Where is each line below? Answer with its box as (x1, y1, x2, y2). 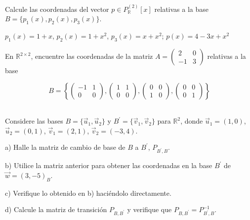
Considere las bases (5, 116, 63, 126)
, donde (180, 116, 203, 126)
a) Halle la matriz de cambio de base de (5, 142, 125, 152)
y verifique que (127, 204, 172, 215)
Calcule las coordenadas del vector (5, 3, 109, 14)
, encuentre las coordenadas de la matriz (31, 51, 153, 61)
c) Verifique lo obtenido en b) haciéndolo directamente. (5, 187, 171, 198)
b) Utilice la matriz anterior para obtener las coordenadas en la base (5, 160, 212, 171)
